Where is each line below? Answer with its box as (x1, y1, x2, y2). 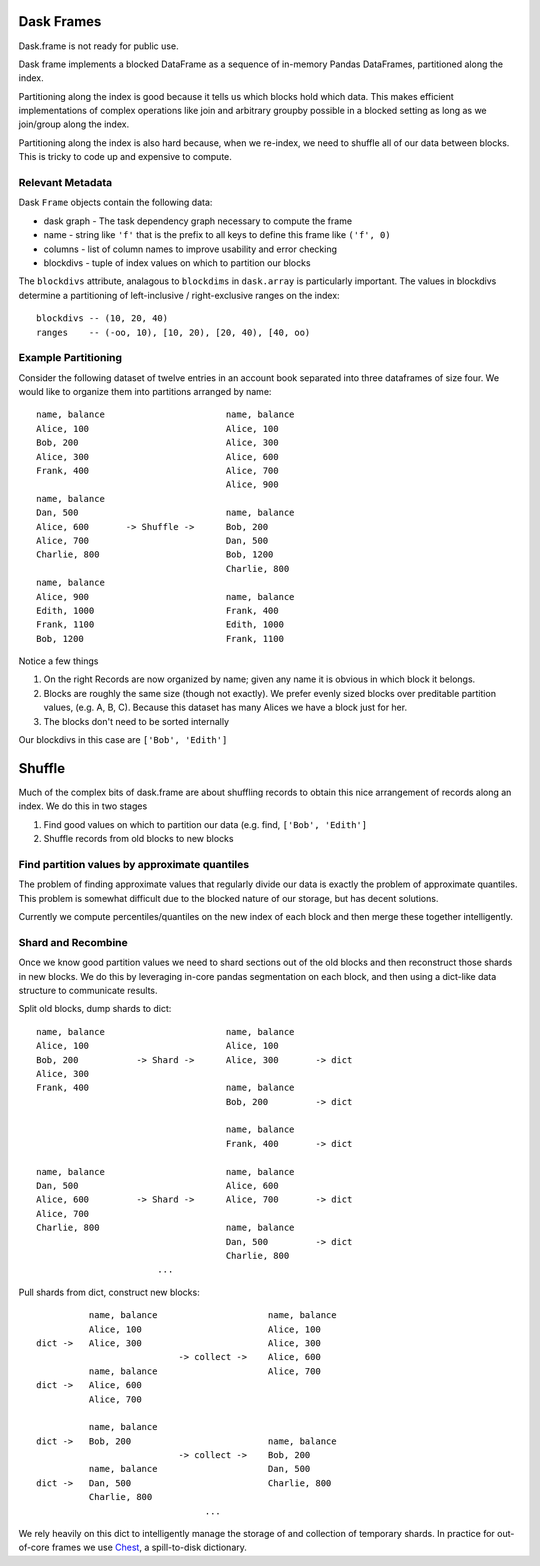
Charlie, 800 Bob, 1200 (36, 549, 274, 560)
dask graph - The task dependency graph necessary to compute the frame (43, 215, 353, 227)
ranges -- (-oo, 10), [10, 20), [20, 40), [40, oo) (36, 326, 311, 338)
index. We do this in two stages (18, 800, 148, 812)
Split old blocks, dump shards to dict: (18, 1003, 172, 1015)
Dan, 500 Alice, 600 (36, 1180, 279, 1192)
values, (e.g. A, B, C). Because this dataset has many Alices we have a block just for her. (43, 701, 408, 714)
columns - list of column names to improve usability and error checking (43, 243, 338, 255)
